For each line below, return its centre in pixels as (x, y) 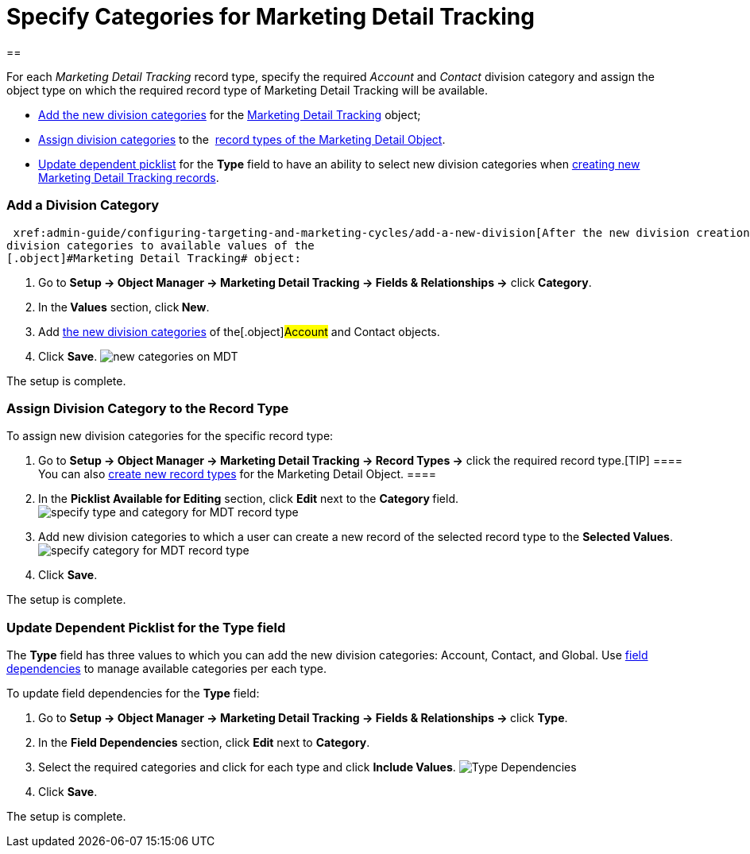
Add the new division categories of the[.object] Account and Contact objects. (239, 331)
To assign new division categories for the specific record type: (170, 436)
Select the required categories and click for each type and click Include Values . (247, 767)
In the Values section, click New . (124, 307)
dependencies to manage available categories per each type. (167, 669)
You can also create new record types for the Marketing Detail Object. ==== (238, 474)
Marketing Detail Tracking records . (129, 177)
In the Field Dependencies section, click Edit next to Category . (204, 742)
